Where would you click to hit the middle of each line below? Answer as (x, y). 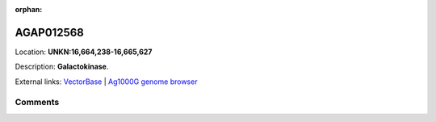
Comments (37, 103)
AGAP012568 (49, 32)
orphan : (29, 9)
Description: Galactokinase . (62, 67)
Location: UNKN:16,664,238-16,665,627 (84, 52)
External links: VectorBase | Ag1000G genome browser (106, 82)
